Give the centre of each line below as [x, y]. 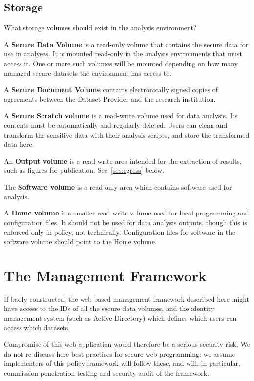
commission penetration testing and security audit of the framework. [107, 372]
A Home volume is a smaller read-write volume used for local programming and [127, 213]
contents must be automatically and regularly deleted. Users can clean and [116, 125]
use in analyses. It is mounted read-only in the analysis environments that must [123, 54]
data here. [19, 144]
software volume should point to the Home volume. [80, 241]
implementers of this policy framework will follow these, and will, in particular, [122, 363]
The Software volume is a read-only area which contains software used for [118, 186]
